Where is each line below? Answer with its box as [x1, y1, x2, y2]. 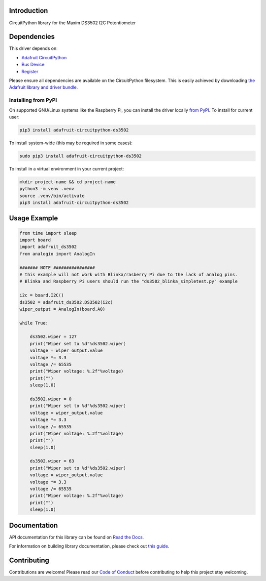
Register [21, 68, 39, 74]
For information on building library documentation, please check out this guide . [9, 543, 169, 549]
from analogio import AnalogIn [19, 251, 96, 256]
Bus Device [21, 62, 45, 68]
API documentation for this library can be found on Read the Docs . [9, 534, 144, 540]
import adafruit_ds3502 [19, 244, 77, 249]
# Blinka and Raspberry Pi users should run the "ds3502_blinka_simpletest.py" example [19, 279, 238, 284]
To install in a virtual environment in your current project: [9, 166, 124, 171]
